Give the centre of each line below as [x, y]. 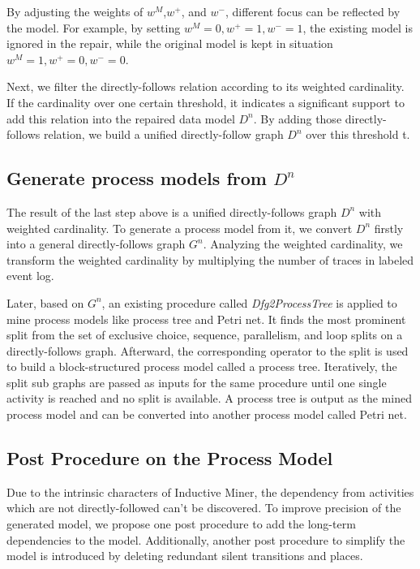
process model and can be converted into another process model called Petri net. [207, 414]
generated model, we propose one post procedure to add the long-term [181, 524]
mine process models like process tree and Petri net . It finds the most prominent [206, 319]
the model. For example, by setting [94, 27]
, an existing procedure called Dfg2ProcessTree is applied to [249, 302]
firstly [389, 228]
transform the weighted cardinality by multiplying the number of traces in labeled [210, 259]
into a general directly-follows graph [96, 244]
